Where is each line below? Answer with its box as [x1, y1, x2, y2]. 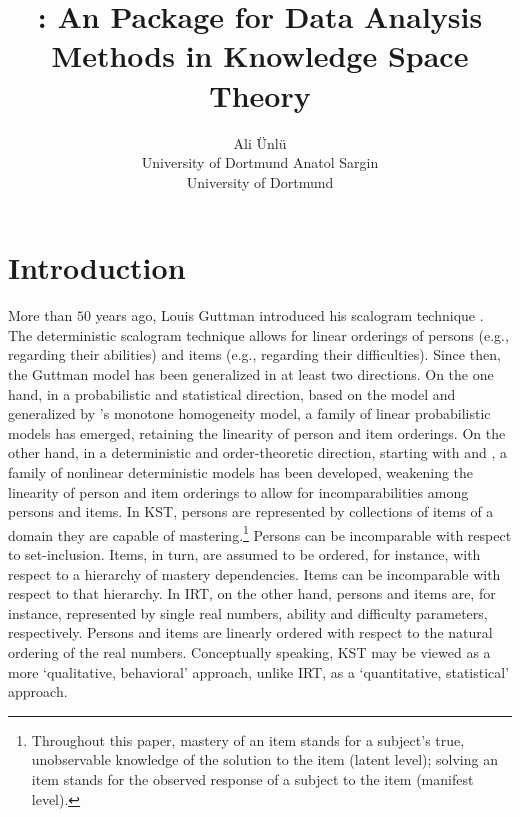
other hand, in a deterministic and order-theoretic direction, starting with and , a [8, 442, 508, 463]
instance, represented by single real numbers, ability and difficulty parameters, [8, 602, 488, 623]
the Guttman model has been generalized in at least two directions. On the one [8, 364, 494, 384]
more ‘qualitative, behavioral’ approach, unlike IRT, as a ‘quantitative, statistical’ [8, 661, 510, 682]
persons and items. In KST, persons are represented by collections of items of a [8, 501, 494, 522]
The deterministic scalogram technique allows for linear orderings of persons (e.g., [8, 324, 509, 345]
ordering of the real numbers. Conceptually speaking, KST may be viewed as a [8, 641, 491, 662]
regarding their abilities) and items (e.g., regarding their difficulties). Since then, [8, 344, 501, 365]
